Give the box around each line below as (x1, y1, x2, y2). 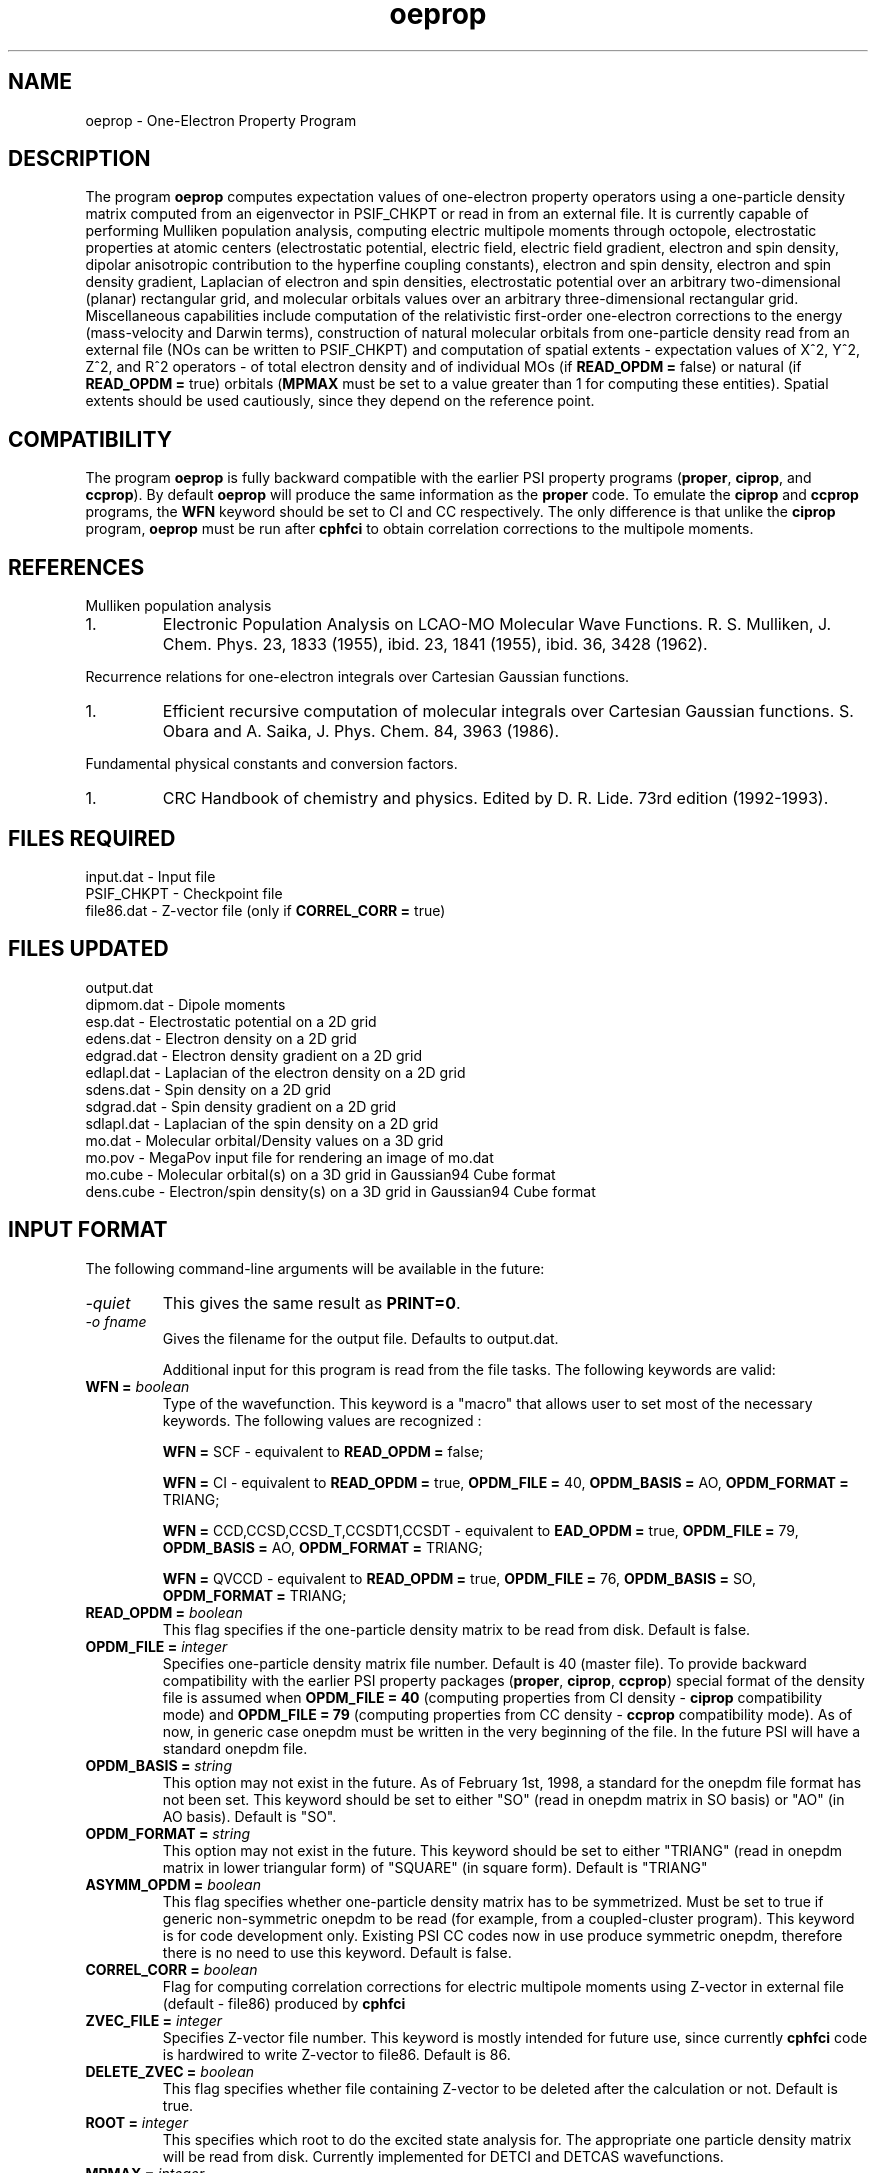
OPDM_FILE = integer (85, 1637, 228, 1655)
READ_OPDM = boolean (85, 1603, 243, 1621)
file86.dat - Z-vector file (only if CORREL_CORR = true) (85, 901, 446, 919)
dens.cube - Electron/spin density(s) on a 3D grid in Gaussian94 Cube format (85, 1182, 596, 1200)
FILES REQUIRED (8, 825, 176, 851)
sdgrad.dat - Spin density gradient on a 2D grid (85, 1097, 397, 1115)
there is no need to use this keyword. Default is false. (162, 1943, 512, 1961)
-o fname (85, 1312, 147, 1330)
